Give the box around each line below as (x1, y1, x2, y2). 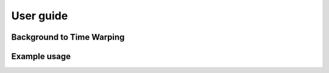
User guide (11, 9, 68, 22)
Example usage (11, 51, 71, 62)
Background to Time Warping (11, 32, 125, 42)
